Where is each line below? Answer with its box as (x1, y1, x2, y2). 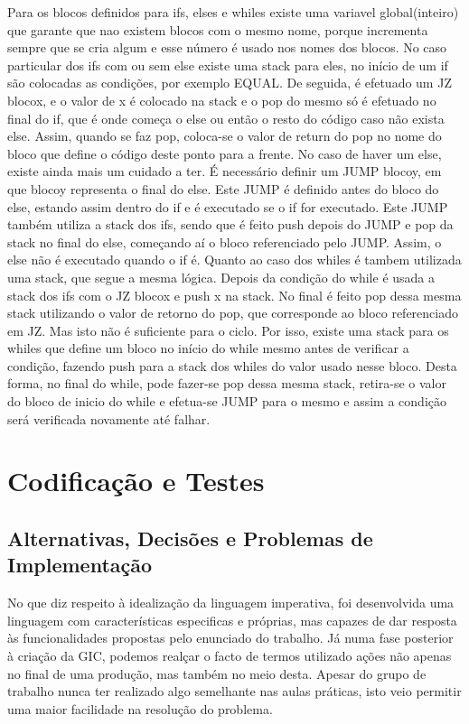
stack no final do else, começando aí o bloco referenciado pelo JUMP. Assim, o (7, 232, 442, 251)
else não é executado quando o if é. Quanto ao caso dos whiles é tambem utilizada (7, 250, 462, 269)
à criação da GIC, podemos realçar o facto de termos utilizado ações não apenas (7, 646, 452, 664)
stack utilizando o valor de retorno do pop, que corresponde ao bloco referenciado (7, 303, 458, 322)
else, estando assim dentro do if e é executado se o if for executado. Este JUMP (7, 197, 448, 216)
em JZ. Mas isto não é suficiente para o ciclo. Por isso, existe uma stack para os (7, 320, 449, 339)
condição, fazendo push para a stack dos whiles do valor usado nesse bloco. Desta (7, 356, 457, 375)
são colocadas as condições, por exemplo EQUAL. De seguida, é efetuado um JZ (7, 73, 452, 92)
